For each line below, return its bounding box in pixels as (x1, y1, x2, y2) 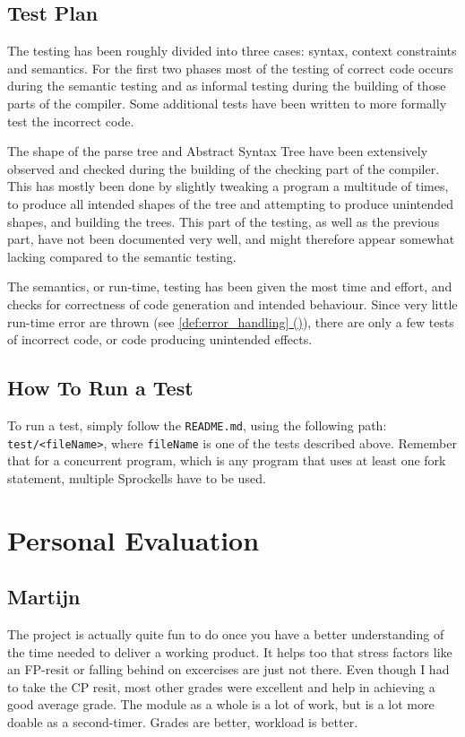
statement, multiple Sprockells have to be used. (7, 468, 266, 487)
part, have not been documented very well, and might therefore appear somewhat (7, 230, 455, 248)
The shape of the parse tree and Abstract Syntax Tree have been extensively (7, 142, 428, 160)
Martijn (7, 583, 81, 611)
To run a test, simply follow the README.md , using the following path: (7, 415, 387, 434)
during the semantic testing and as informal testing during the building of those (7, 76, 446, 95)
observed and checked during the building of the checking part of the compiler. (7, 159, 440, 178)
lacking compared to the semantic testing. (7, 247, 237, 265)
